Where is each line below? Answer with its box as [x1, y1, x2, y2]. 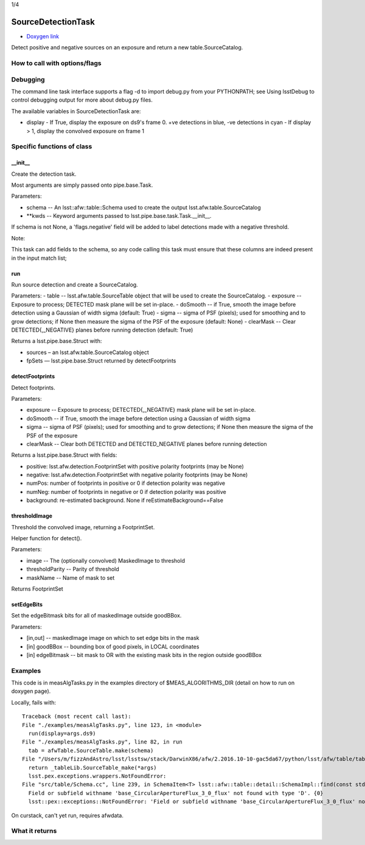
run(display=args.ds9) [28, 730, 96, 737]
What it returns [11, 827, 57, 835]
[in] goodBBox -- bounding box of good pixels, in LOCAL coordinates [26, 642, 200, 650]
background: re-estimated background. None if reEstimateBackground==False [26, 496, 223, 504]
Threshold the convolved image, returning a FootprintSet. [11, 523, 155, 530]
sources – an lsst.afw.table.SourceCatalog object [26, 349, 149, 356]
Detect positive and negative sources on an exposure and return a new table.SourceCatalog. [11, 44, 243, 51]
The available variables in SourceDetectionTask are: [11, 107, 141, 115]
